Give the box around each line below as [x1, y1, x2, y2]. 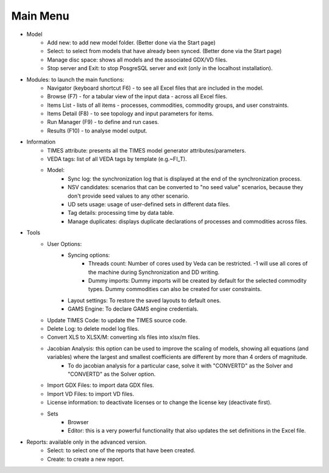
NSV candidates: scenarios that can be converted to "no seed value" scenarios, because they [68, 184, 304, 191]
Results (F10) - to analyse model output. [47, 127, 147, 134]
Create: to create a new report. [47, 455, 125, 463]
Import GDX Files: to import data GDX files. [47, 381, 155, 389]
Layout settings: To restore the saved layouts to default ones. [68, 297, 221, 304]
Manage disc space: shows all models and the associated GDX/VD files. [47, 56, 228, 63]
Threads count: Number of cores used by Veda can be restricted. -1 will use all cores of [88, 260, 308, 267]
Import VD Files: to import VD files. [47, 390, 134, 397]
